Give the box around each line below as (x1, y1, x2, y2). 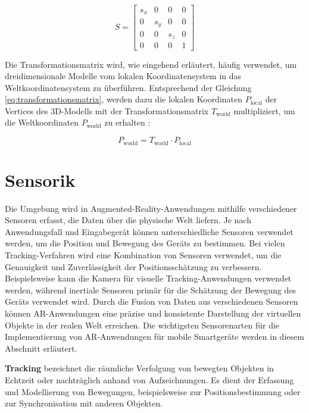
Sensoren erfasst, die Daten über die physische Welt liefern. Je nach (5, 214, 251, 226)
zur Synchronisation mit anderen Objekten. (5, 397, 163, 409)
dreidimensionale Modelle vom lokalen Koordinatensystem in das (5, 70, 242, 82)
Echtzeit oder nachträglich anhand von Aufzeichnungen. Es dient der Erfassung (5, 373, 294, 386)
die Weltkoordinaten (5, 116, 79, 129)
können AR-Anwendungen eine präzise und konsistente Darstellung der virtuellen (5, 306, 301, 319)
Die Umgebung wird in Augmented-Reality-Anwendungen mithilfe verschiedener (5, 202, 297, 214)
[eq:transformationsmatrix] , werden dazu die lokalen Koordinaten (5, 93, 243, 105)
